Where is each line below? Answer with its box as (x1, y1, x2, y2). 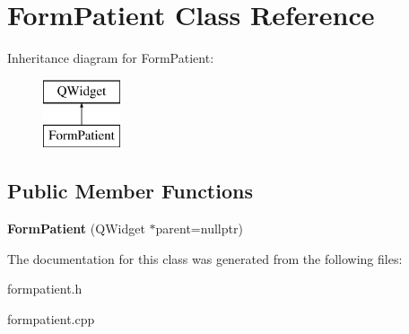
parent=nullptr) (155, 219, 243, 238)
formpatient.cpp (7, 309, 95, 328)
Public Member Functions (7, 177, 253, 205)
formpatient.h (7, 279, 83, 298)
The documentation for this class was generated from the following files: (7, 249, 403, 268)
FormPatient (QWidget (7, 219, 145, 238)
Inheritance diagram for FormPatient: (7, 48, 214, 67)
